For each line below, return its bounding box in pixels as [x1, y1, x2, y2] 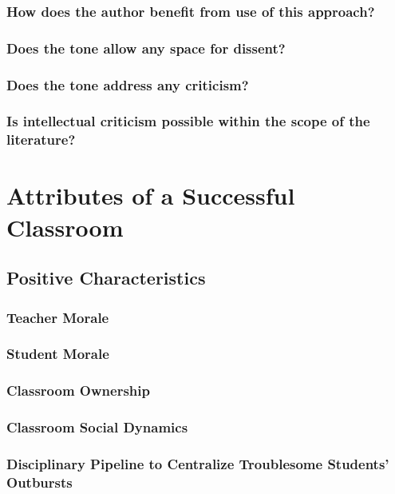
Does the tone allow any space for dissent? [6, 38, 286, 58]
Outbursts [6, 472, 73, 492]
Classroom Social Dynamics [6, 417, 188, 437]
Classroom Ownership [6, 380, 150, 400]
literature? [6, 129, 76, 149]
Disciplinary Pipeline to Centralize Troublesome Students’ [6, 453, 389, 473]
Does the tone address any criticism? [6, 74, 249, 94]
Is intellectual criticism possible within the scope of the [6, 111, 370, 131]
